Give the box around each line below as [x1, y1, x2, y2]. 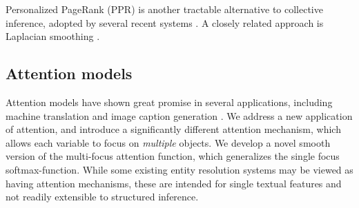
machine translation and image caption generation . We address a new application [6, 108, 353, 123]
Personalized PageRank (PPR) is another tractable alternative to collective [6, 2, 323, 16]
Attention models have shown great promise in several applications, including [6, 94, 333, 109]
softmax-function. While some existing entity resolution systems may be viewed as [6, 162, 353, 176]
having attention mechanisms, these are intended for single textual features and [6, 176, 342, 190]
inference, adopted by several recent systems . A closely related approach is [6, 15, 324, 30]
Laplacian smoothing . [6, 29, 100, 43]
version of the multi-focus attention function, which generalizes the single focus [6, 149, 340, 163]
